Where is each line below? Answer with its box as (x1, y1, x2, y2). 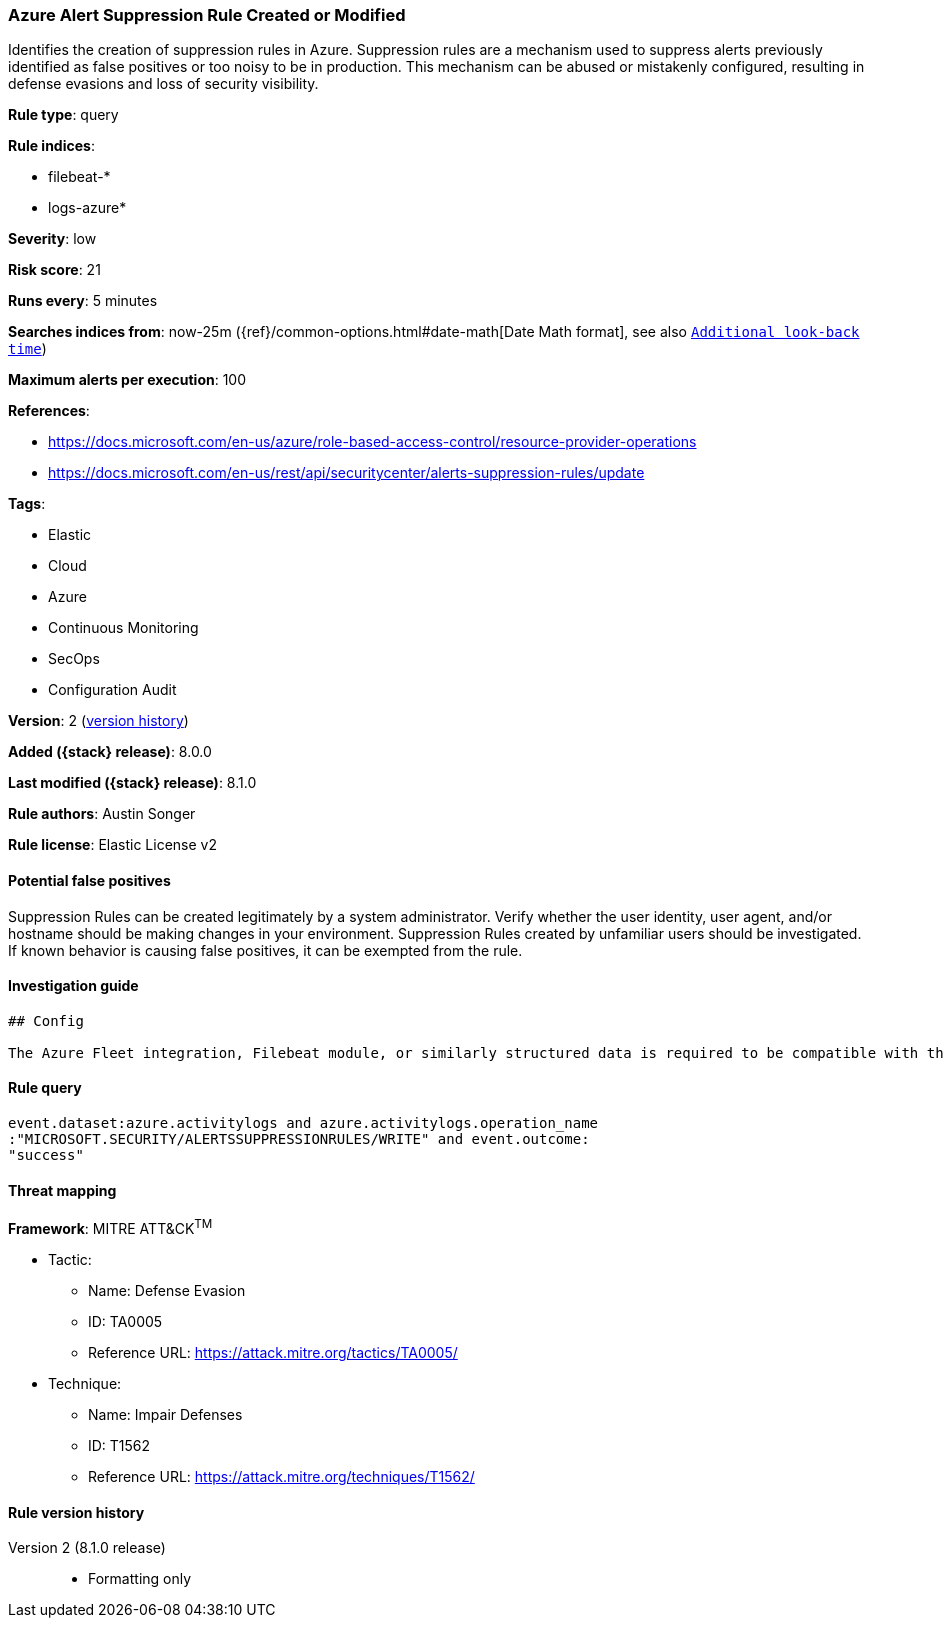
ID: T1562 (88, 1436, 151, 1454)
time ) (8, 340, 47, 358)
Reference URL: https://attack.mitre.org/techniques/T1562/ (88, 1467, 475, 1485)
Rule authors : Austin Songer (8, 805, 196, 823)
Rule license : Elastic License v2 (8, 836, 217, 854)
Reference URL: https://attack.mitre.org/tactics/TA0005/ (88, 1343, 458, 1361)
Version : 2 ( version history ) (8, 712, 189, 730)
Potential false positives (8, 871, 171, 889)
